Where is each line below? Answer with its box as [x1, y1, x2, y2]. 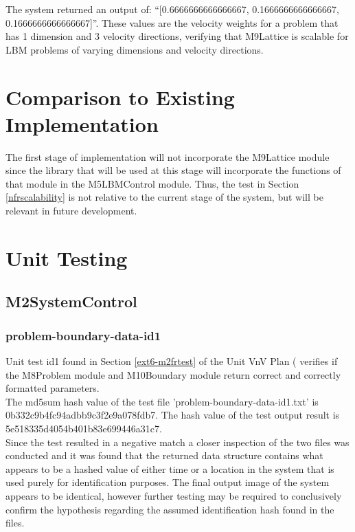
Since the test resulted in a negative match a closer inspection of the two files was [5, 434, 350, 449]
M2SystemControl [5, 291, 137, 312]
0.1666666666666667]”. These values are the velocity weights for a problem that [5, 15, 339, 30]
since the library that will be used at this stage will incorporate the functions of [5, 163, 341, 177]
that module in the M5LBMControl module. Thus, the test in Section [5, 176, 299, 190]
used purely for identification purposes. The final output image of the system [5, 475, 330, 489]
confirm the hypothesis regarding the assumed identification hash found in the [5, 502, 334, 516]
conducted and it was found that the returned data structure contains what [5, 448, 323, 463]
